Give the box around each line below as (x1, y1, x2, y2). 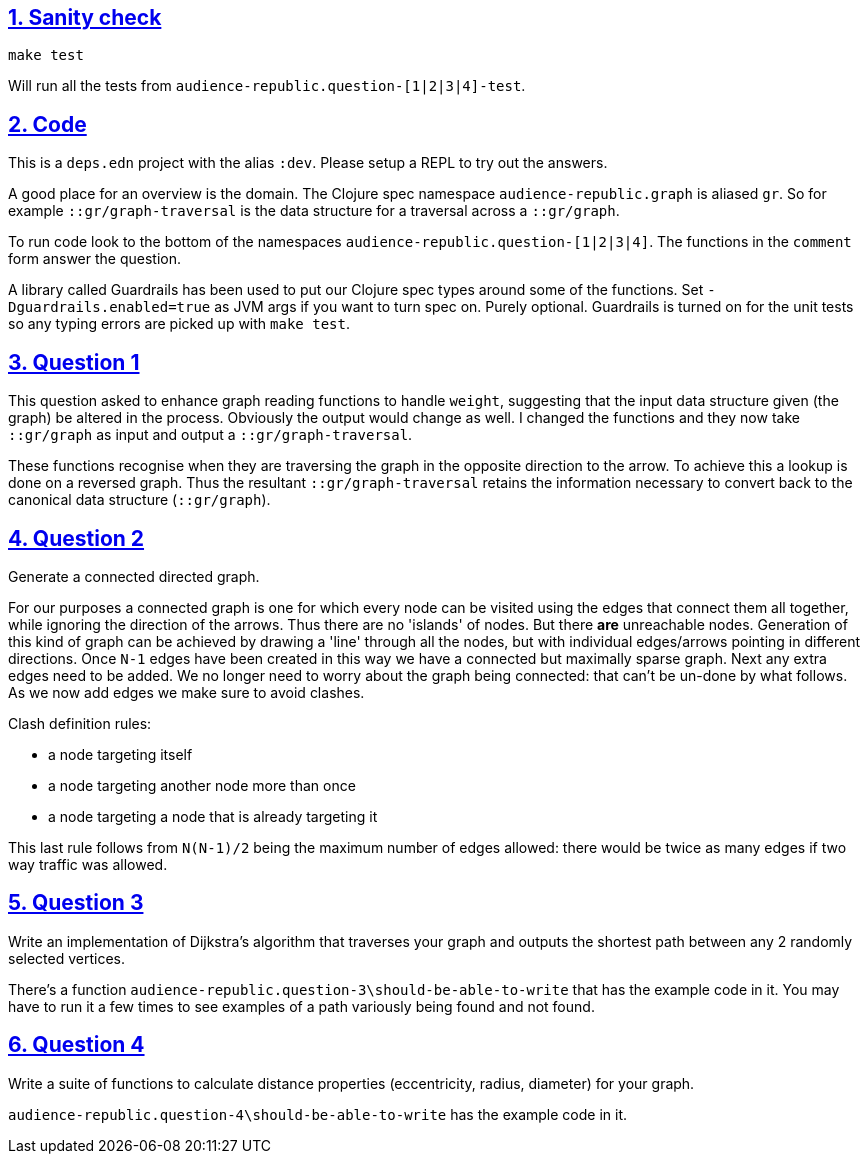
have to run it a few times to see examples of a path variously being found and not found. (8, 997, 595, 1015)
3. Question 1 (8, 349, 140, 375)
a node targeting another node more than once (48, 776, 356, 794)
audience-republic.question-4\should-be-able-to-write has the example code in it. (8, 1105, 628, 1123)
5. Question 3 (8, 890, 144, 916)
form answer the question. (8, 250, 181, 268)
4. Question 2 (8, 525, 145, 551)
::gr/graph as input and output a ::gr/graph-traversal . (8, 426, 413, 444)
